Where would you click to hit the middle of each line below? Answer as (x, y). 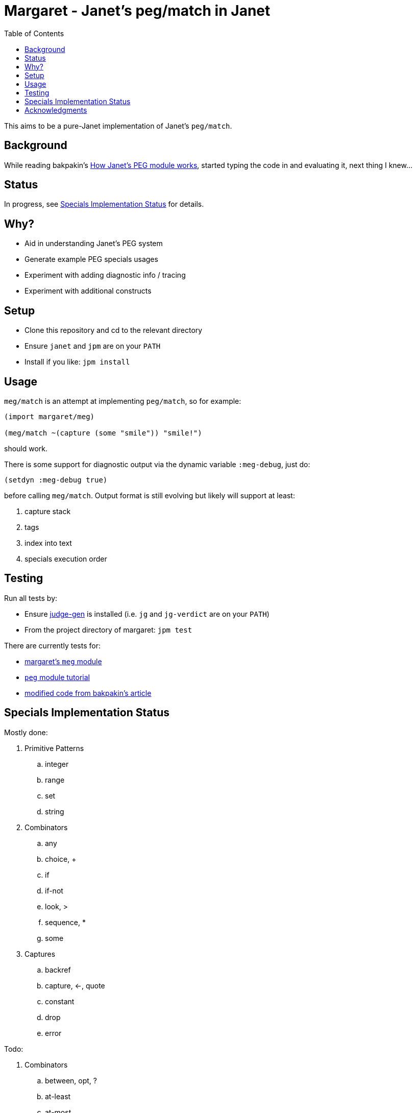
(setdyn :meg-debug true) (56, 480)
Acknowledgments (56, 110)
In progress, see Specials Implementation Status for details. (104, 204)
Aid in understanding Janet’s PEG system (94, 244)
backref (58, 970)
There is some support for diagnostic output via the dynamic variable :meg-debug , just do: (157, 464)
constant (60, 1001)
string (55, 811)
